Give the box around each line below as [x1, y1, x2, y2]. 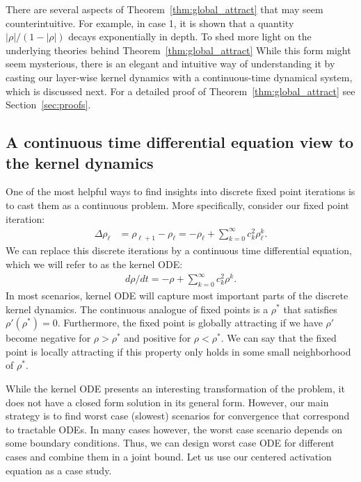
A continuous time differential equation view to [6, 131, 354, 153]
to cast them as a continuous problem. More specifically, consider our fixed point [6, 197, 350, 212]
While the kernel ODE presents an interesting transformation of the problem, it [6, 381, 345, 395]
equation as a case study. [6, 463, 112, 477]
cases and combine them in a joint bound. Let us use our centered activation [6, 449, 332, 463]
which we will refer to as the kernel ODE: [6, 257, 183, 272]
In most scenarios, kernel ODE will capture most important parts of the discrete [6, 288, 348, 302]
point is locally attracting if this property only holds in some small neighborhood [6, 344, 351, 358]
